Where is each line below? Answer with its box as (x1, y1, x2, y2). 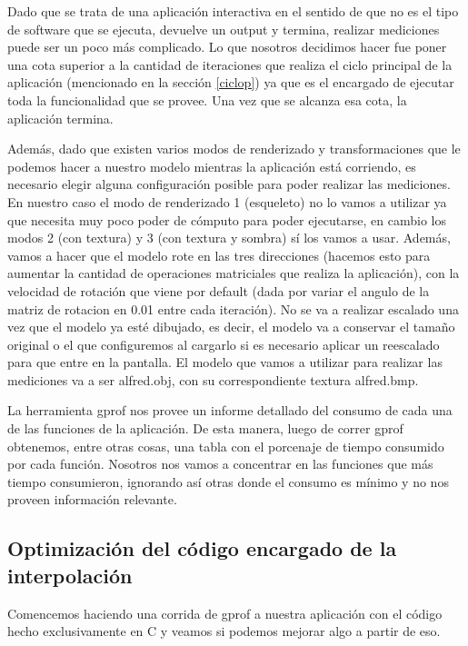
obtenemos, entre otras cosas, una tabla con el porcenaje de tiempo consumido (7, 436, 444, 455)
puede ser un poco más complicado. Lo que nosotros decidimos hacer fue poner (7, 37, 447, 56)
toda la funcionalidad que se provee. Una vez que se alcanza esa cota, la (7, 90, 407, 109)
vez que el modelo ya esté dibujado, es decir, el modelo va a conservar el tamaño (7, 317, 455, 336)
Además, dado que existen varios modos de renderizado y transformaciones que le (7, 139, 461, 158)
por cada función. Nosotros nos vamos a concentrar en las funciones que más (7, 454, 433, 473)
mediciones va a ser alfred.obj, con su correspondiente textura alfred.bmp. (7, 370, 419, 389)
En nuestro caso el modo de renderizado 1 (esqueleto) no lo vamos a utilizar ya (7, 192, 447, 211)
